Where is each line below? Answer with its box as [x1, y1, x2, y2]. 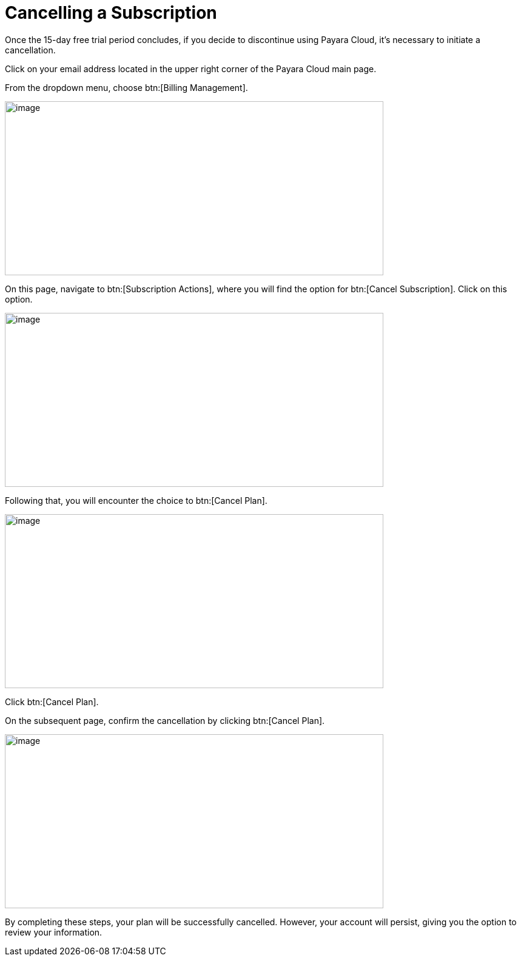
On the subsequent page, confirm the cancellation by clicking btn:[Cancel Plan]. [5, 715, 325, 726]
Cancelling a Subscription [5, 2, 217, 23]
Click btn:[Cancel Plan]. [5, 696, 99, 707]
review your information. [5, 926, 103, 937]
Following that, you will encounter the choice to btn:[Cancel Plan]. [5, 495, 267, 506]
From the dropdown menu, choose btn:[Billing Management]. [5, 82, 248, 93]
